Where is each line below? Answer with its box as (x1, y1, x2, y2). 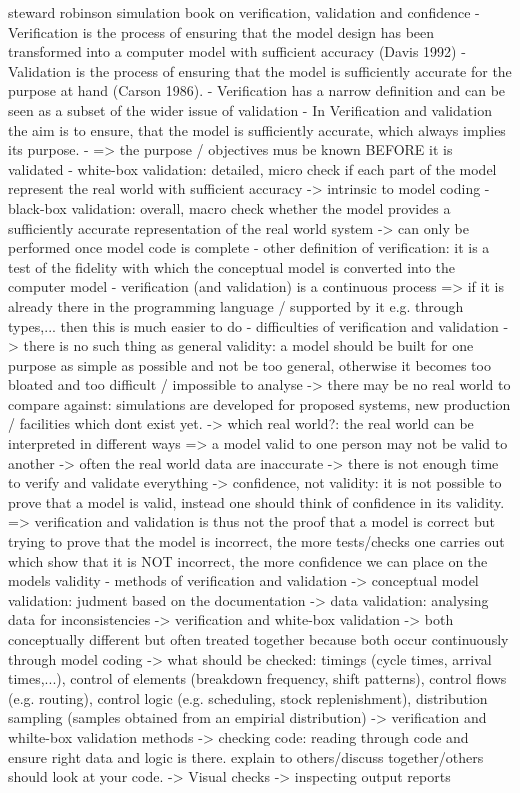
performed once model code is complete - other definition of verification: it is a (8, 237, 490, 258)
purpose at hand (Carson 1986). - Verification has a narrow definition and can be (8, 80, 506, 101)
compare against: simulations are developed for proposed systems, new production (8, 393, 511, 414)
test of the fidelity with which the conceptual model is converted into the (8, 256, 456, 277)
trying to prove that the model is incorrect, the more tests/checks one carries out (8, 531, 505, 552)
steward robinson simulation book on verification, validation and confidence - (8, 2, 480, 22)
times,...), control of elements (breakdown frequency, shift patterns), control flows (8, 668, 507, 689)
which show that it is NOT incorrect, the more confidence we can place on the (8, 550, 488, 571)
